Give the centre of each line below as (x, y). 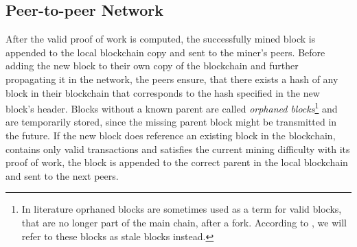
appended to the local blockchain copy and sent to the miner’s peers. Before (165, 52)
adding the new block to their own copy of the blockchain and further (152, 66)
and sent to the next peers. (62, 175)
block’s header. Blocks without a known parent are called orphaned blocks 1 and (172, 107)
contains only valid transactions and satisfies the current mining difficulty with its (178, 149)
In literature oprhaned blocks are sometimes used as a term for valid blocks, (182, 209)
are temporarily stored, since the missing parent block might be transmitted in (171, 122)
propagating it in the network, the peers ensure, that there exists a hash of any (172, 79)
